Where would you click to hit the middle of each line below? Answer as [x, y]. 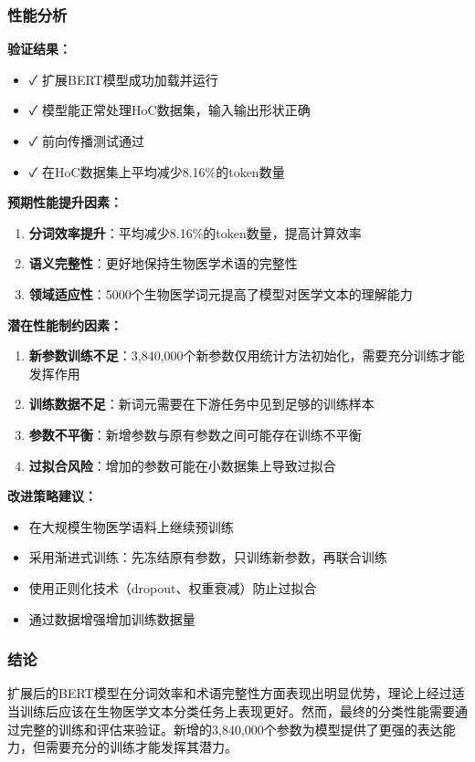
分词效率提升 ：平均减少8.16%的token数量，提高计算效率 [195, 232]
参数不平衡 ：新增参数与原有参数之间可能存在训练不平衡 [195, 434]
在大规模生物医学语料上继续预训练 [131, 526]
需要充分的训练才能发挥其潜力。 [141, 747]
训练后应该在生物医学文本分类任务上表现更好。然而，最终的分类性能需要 [237, 710]
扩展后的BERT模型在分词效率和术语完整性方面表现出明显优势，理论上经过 [230, 693]
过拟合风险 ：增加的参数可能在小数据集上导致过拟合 [182, 465]
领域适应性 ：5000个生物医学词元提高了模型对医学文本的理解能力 [221, 293]
